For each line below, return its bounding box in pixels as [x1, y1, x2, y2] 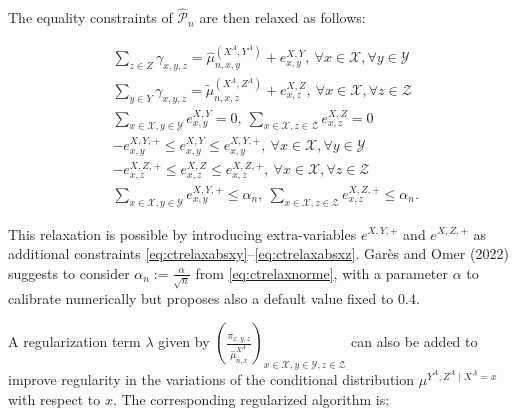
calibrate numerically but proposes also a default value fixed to [8, 287, 394, 308]
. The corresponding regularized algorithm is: [112, 388, 390, 409]
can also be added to [351, 331, 478, 352]
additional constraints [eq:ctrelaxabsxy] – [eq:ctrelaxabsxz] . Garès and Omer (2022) [8, 243, 509, 264]
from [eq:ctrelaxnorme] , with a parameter [195, 262, 449, 283]
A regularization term [8, 331, 141, 352]
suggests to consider [8, 262, 130, 283]
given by [158, 331, 210, 352]
